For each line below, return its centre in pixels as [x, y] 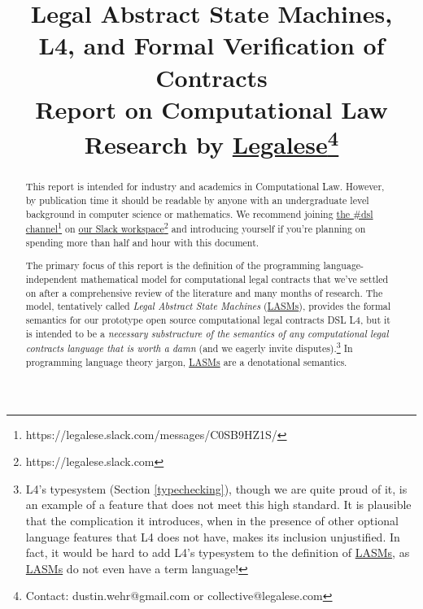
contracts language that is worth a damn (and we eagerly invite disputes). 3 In [189, 347]
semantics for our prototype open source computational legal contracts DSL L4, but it [208, 320]
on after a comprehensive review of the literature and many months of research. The [204, 292]
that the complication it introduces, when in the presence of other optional [212, 520]
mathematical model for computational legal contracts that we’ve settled [235, 279]
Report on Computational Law [211, 109]
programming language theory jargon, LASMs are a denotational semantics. [186, 361]
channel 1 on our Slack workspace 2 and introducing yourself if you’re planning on [196, 228]
